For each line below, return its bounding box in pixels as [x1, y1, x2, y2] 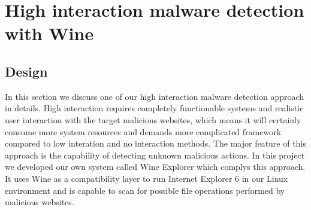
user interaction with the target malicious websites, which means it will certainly [5, 113, 301, 126]
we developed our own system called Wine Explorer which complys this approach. [5, 160, 306, 173]
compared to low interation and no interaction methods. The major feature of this [5, 137, 306, 150]
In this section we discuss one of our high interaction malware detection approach [5, 90, 304, 102]
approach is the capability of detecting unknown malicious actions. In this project [5, 148, 305, 161]
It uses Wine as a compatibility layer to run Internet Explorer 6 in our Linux [5, 172, 288, 184]
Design [5, 62, 48, 80]
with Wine [5, 21, 94, 45]
